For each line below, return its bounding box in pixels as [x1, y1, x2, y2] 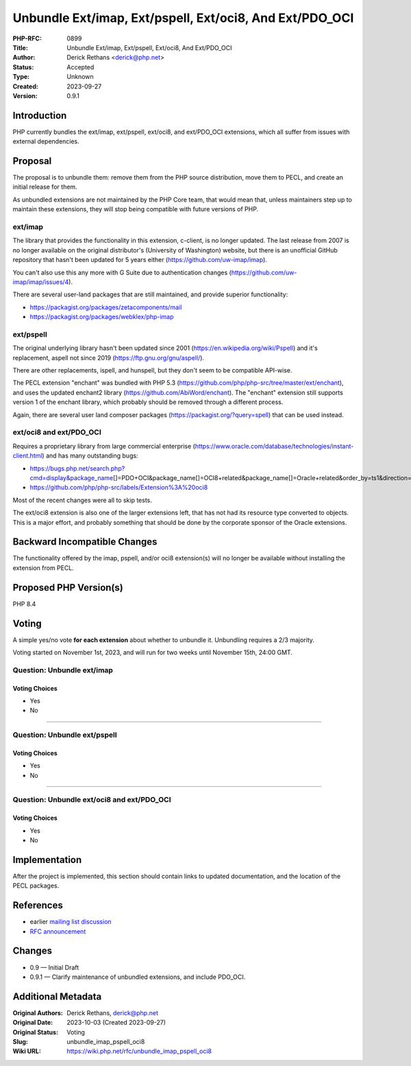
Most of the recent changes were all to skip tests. [12, 496, 152, 504]
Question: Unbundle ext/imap [12, 665, 113, 675]
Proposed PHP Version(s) [12, 582, 123, 593]
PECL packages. [12, 881, 60, 890]
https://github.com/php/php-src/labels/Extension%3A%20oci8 [29, 484, 208, 492]
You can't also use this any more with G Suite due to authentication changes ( [12, 268, 232, 276]
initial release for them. [12, 182, 78, 191]
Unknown [66, 73, 94, 81]
